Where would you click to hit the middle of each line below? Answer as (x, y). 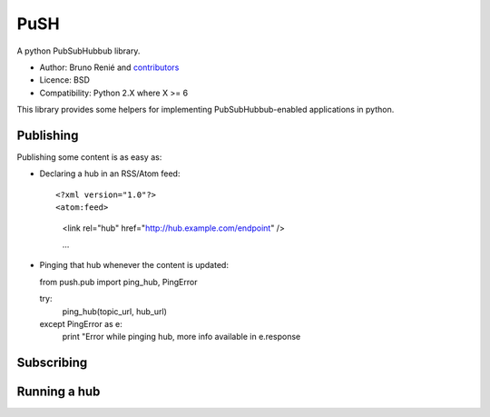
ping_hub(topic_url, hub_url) (115, 311)
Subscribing (52, 363)
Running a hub (59, 392)
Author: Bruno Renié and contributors (109, 67)
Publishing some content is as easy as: (89, 157)
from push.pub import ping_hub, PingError (118, 282)
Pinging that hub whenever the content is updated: (134, 265)
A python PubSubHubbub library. (78, 51)
